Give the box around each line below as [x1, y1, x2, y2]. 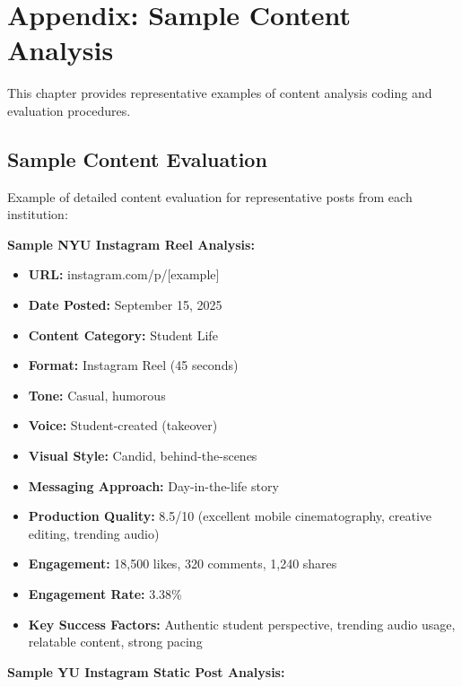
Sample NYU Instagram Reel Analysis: [7, 234, 255, 253]
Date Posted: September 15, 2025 [28, 295, 222, 314]
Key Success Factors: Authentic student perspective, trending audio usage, [28, 614, 456, 633]
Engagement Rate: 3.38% [28, 585, 182, 603]
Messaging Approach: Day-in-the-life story [28, 476, 279, 495]
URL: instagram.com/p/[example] [28, 265, 220, 284]
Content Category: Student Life [28, 325, 218, 344]
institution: [7, 205, 68, 224]
